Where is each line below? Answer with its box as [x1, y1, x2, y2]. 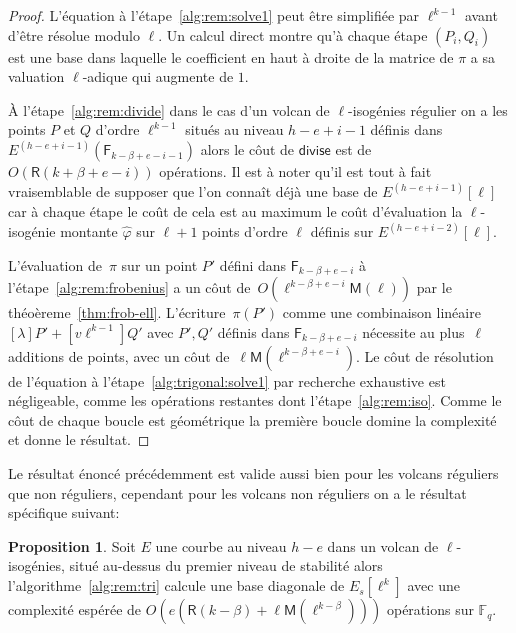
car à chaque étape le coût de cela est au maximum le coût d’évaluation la [8, 201, 463, 222]
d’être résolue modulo [8, 24, 140, 45]
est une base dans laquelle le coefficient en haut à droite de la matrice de [8, 46, 454, 67]
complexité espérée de [8, 599, 142, 620]
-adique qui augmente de [82, 66, 234, 87]
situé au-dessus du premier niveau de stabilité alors [69, 555, 383, 576]
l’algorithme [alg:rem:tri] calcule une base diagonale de [8, 575, 345, 596]
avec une [407, 575, 460, 596]
